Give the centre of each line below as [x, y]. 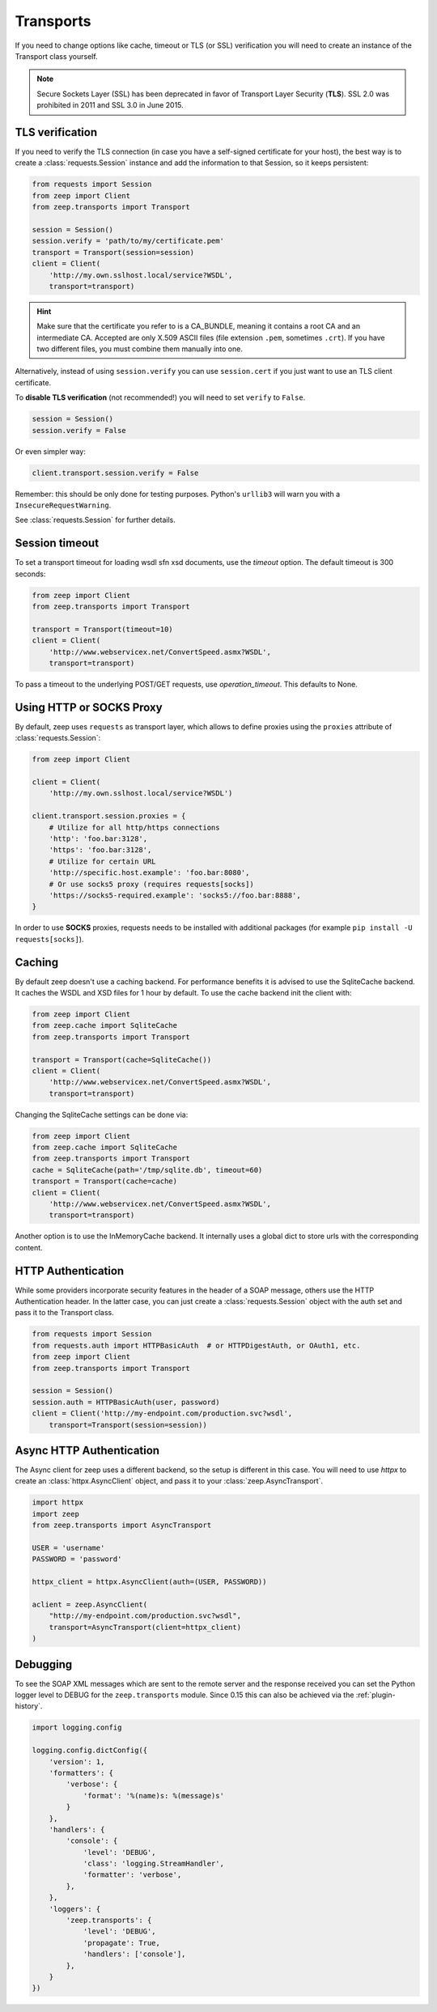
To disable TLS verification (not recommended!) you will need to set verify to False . [160, 397]
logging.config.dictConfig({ [90, 1751]
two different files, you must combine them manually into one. [140, 349]
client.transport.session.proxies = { [109, 816]
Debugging [44, 1664]
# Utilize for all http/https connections [134, 827]
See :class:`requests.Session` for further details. [95, 520]
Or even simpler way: [51, 451]
